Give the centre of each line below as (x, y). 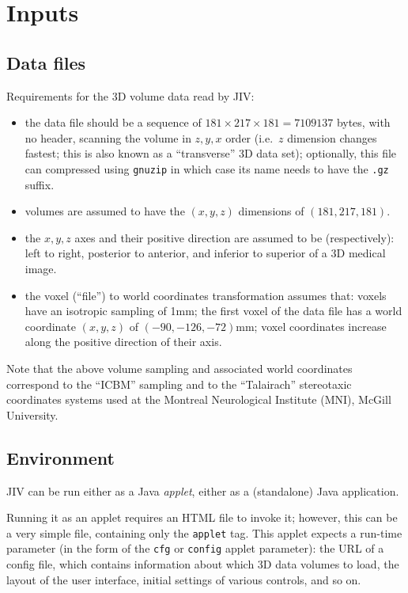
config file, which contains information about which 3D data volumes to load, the (203, 564)
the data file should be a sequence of (113, 122)
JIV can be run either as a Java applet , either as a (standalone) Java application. (203, 490)
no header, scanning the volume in (108, 137)
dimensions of (271, 211)
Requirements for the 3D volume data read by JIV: (130, 95)
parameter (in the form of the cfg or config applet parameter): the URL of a (195, 548)
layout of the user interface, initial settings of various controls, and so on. (184, 579)
